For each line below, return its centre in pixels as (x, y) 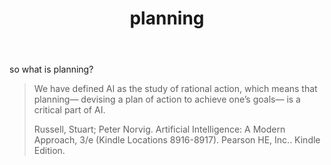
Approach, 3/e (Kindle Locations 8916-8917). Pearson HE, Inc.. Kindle (177, 140)
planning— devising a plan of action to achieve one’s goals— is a (167, 99)
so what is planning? (51, 69)
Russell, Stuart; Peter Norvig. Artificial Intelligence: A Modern (159, 129)
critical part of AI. (69, 110)
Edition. (49, 151)
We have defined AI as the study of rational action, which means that (175, 89)
